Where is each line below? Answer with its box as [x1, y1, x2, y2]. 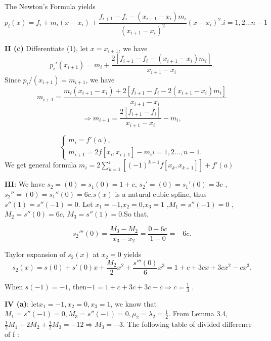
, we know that [110, 298, 157, 309]
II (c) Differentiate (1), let [5, 42, 88, 53]
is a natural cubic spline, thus [115, 189, 207, 199]
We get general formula [5, 159, 77, 170]
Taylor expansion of [5, 249, 66, 260]
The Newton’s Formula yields [5, 1, 96, 11]
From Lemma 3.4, [172, 308, 228, 319]
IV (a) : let [5, 298, 39, 309]
